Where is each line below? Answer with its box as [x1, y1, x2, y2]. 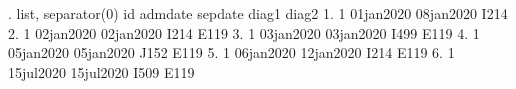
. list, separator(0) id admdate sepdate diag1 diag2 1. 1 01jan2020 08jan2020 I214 [8, 3, 508, 23]
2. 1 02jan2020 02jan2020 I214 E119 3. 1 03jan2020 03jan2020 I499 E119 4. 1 [8, 22, 480, 43]
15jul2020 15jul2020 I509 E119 [8, 61, 195, 82]
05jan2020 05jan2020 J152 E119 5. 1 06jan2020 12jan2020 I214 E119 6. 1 [8, 42, 455, 63]
